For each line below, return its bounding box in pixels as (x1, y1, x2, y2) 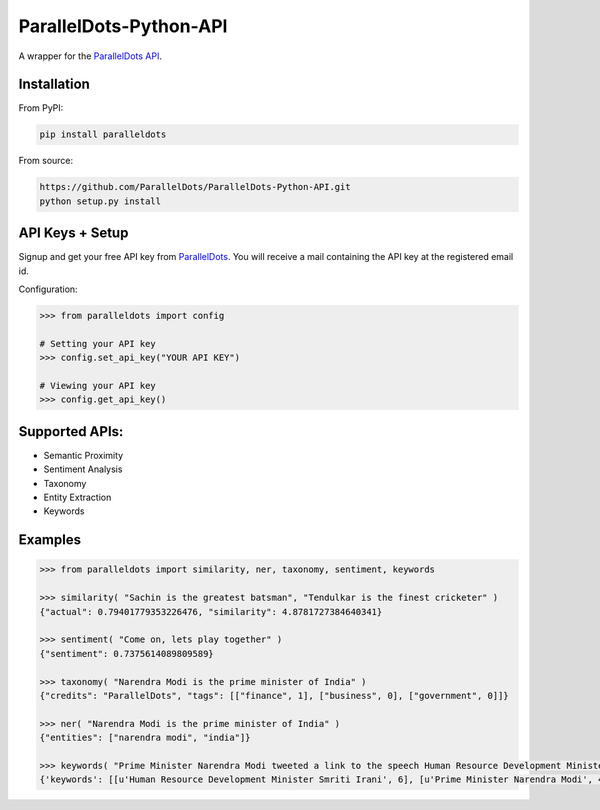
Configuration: (18, 283, 79, 295)
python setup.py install (39, 195, 162, 207)
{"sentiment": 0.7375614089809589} (39, 648, 214, 659)
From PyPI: (18, 102, 64, 114)
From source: (18, 155, 74, 167)
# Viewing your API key (39, 380, 157, 392)
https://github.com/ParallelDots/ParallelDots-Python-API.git (39, 181, 351, 193)
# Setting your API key (39, 338, 157, 349)
